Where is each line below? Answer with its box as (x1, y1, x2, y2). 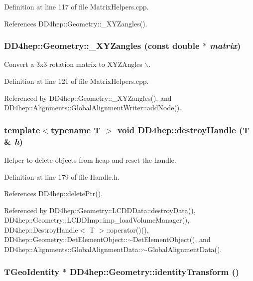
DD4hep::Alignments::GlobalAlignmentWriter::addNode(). (4, 102, 182, 113)
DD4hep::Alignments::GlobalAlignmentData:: (4, 244, 142, 255)
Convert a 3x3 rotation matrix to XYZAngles (4, 59, 142, 69)
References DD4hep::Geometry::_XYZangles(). (4, 18, 147, 28)
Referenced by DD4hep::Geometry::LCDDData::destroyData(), (4, 205, 196, 215)
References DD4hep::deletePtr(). (4, 188, 103, 199)
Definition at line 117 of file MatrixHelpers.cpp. (4, 1, 149, 11)
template (4, 123, 40, 136)
